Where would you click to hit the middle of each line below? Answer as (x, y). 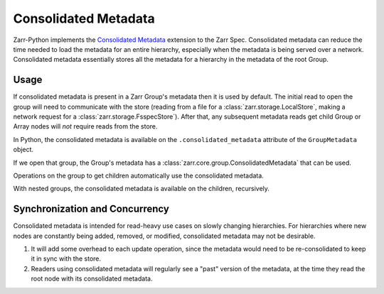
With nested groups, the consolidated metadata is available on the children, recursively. (142, 189)
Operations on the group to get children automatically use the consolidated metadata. (139, 175)
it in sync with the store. (66, 258)
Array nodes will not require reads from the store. (85, 126)
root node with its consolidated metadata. (92, 279)
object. (23, 150)
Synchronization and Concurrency (91, 209)
